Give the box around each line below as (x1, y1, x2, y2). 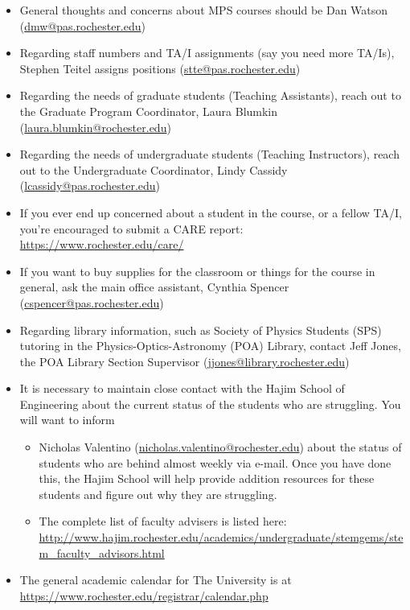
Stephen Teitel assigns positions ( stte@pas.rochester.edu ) (19, 60, 301, 76)
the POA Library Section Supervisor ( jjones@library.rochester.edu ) (19, 352, 350, 369)
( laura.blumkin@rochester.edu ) (19, 118, 171, 135)
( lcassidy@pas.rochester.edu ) (19, 177, 161, 194)
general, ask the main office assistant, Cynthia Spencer (19, 278, 289, 295)
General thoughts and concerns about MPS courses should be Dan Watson (19, 2, 388, 18)
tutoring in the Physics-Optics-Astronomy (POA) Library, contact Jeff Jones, (19, 337, 401, 354)
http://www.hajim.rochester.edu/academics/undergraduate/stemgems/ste (39, 529, 404, 546)
